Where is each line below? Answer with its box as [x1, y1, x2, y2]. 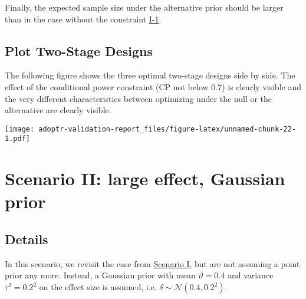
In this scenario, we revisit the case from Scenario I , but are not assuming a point [5, 257, 300, 270]
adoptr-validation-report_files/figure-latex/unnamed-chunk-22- [38, 124, 296, 133]
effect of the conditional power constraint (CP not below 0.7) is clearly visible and [5, 80, 301, 93]
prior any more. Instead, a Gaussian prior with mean [5, 269, 196, 281]
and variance [227, 269, 274, 281]
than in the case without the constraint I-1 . [5, 12, 162, 25]
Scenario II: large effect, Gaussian [5, 166, 285, 190]
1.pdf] [5, 134, 30, 143]
